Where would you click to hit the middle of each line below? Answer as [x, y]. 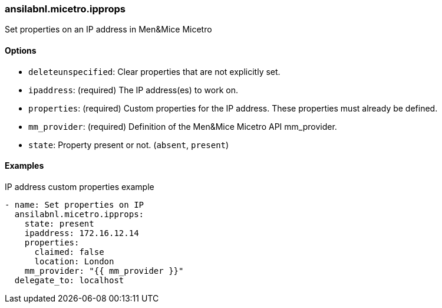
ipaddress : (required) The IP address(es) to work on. [133, 90]
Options [21, 50]
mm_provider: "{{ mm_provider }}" [104, 271]
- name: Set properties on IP [75, 204]
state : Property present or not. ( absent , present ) [129, 145]
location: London [74, 261]
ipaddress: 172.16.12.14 [82, 233]
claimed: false [69, 252]
